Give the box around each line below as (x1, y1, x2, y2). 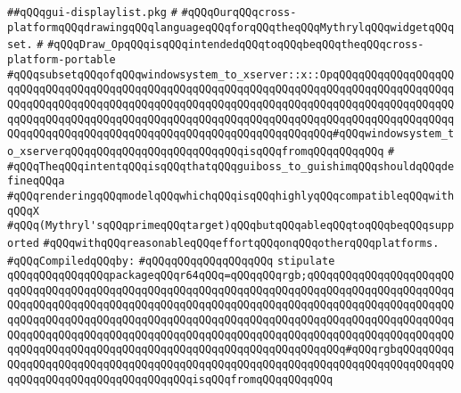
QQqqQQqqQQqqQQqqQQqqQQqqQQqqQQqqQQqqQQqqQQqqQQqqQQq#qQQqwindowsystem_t (7, 127, 455, 141)
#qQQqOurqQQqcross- (181, 6, 297, 19)
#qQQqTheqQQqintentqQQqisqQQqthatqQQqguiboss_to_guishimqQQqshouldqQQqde (7, 160, 455, 173)
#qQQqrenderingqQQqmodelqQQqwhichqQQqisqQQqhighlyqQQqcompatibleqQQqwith (7, 189, 455, 202)
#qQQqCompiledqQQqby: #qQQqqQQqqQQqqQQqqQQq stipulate (7, 254, 335, 267)
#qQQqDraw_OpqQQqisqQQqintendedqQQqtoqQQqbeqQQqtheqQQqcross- (47, 38, 424, 52)
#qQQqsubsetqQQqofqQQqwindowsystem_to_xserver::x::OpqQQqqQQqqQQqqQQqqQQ (7, 68, 455, 81)
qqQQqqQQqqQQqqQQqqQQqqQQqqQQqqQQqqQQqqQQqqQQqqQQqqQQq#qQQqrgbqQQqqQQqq (7, 343, 455, 356)
